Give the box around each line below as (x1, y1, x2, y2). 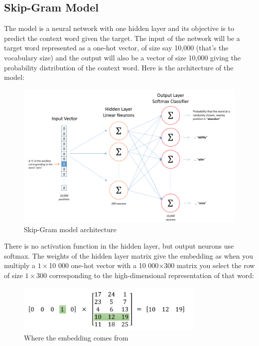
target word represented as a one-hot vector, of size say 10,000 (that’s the (4, 42, 229, 53)
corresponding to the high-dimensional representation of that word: (49, 270, 254, 280)
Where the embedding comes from (24, 332, 129, 343)
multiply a (4, 260, 36, 271)
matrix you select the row (176, 260, 255, 271)
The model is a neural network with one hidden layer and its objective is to (4, 23, 234, 33)
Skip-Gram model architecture (24, 224, 117, 234)
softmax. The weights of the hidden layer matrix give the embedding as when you (4, 250, 254, 261)
